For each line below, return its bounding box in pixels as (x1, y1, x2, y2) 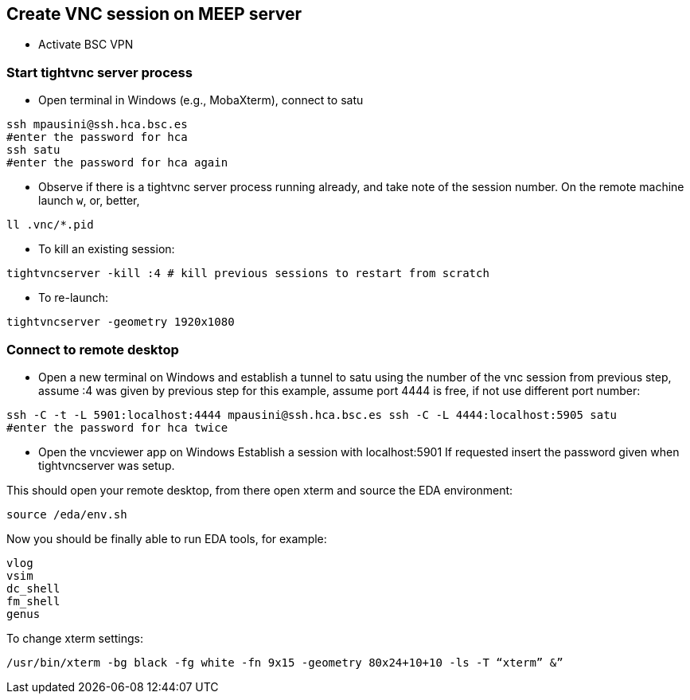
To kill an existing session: (38, 242, 175, 256)
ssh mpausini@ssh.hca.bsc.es (6, 118, 188, 131)
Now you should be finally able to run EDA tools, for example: (6, 531, 327, 546)
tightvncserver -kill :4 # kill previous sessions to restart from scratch (6, 267, 489, 280)
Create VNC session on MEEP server (6, 4, 302, 24)
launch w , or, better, (38, 194, 140, 208)
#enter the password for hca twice (6, 420, 228, 434)
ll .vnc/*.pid (6, 218, 94, 232)
